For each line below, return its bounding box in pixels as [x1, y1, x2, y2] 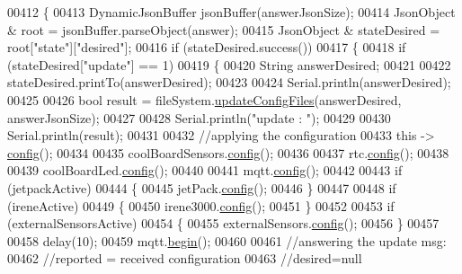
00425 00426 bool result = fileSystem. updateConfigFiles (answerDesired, [7, 90, 402, 109]
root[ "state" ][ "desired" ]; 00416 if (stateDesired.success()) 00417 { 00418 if [7, 38, 406, 57]
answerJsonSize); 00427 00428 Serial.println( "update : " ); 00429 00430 [7, 108, 391, 127]
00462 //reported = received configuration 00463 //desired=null [7, 249, 362, 268]
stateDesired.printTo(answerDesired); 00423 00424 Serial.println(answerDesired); [7, 73, 451, 92]
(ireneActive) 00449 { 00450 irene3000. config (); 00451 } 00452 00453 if [7, 196, 395, 215]
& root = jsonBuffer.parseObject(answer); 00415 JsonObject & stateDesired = [7, 20, 440, 39]
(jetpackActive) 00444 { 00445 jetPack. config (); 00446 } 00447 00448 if [7, 178, 396, 197]
